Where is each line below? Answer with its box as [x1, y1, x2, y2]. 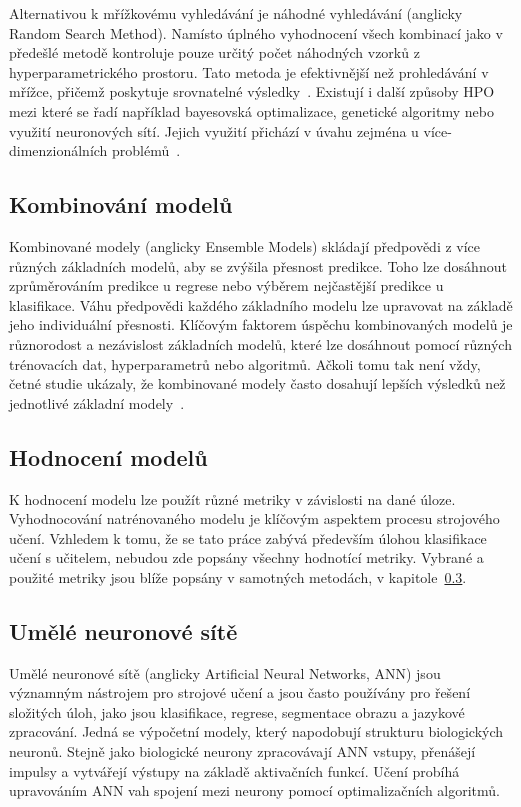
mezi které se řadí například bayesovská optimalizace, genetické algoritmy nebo [9, 100, 494, 121]
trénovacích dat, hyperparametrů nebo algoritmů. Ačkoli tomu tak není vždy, [9, 353, 481, 374]
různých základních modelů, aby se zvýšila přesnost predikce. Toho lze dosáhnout [9, 255, 507, 276]
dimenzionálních [9, 140, 108, 161]
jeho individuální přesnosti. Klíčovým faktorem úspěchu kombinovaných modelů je [9, 314, 513, 335]
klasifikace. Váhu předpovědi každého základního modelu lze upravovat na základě [9, 294, 513, 315]
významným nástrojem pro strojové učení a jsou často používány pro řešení [9, 682, 471, 703]
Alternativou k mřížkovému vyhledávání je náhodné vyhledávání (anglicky [9, 3, 463, 23]
